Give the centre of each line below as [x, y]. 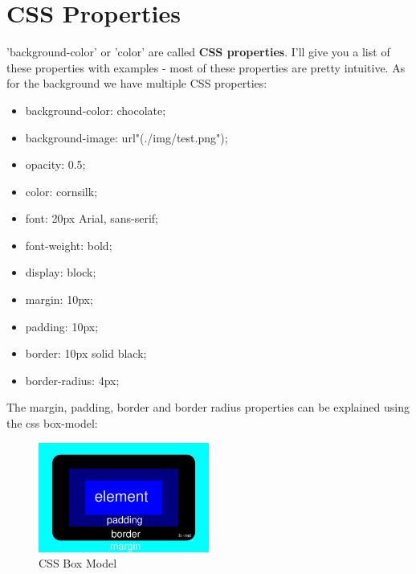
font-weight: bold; [69, 245]
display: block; [61, 272]
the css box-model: [52, 423]
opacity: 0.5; [55, 164]
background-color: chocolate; [96, 110]
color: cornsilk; [61, 191]
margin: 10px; [59, 299]
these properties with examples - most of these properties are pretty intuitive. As [206, 67]
